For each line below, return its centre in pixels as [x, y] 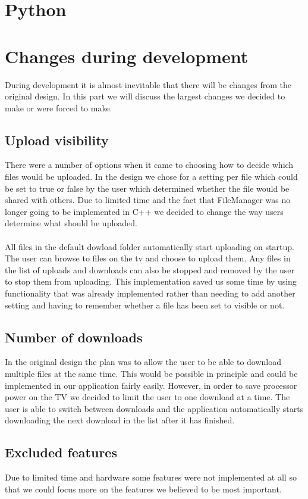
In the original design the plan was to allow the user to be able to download [143, 362]
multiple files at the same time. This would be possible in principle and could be [151, 373]
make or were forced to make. [59, 107]
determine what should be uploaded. [71, 223]
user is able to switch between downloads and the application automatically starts [154, 408]
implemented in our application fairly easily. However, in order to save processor [151, 385]
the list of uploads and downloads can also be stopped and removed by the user [150, 269]
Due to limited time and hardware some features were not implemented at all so [151, 477]
